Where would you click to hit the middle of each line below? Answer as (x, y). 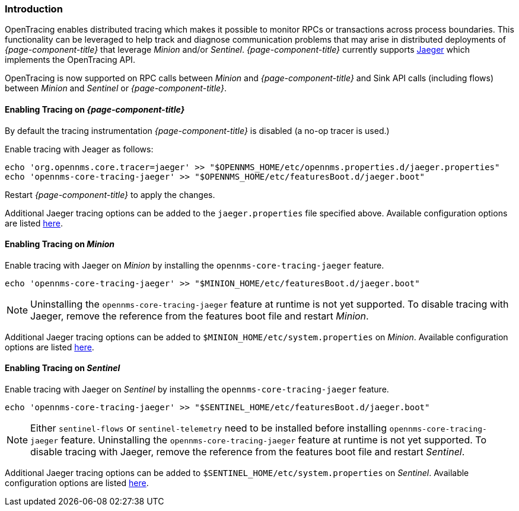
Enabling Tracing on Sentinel (63, 368)
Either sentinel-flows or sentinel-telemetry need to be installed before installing (209, 428)
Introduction (34, 9)
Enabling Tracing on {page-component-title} (95, 109)
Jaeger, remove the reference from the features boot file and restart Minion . (200, 316)
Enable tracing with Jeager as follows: (79, 149)
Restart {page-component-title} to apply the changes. (110, 194)
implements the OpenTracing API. (70, 60)
